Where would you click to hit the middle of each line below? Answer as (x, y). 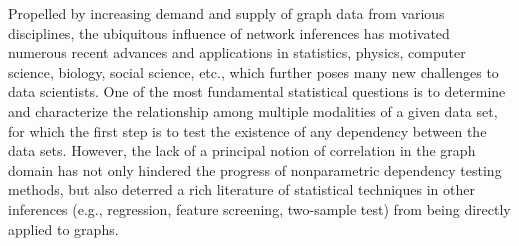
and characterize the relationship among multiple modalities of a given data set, (253, 110)
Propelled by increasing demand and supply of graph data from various (226, 13)
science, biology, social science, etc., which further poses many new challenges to (253, 71)
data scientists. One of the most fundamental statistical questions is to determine (257, 91)
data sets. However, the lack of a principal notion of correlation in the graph (242, 150)
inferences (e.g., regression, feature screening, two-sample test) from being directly (259, 208)
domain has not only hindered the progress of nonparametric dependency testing (255, 169)
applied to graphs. (63, 228)
